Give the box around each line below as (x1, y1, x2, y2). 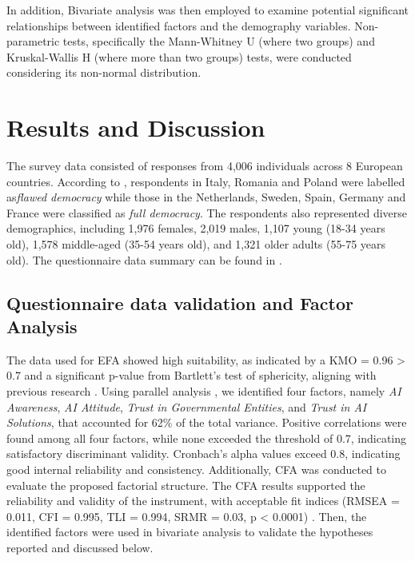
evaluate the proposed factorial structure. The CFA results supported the (6, 476, 365, 493)
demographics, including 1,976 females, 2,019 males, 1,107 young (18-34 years (6, 220, 385, 237)
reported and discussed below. (6, 539, 154, 555)
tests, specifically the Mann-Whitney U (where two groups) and (62, 33, 375, 50)
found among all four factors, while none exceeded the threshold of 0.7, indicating (6, 429, 407, 446)
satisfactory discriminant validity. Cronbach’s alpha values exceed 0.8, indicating (6, 445, 401, 462)
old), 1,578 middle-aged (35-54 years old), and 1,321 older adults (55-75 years (6, 236, 386, 253)
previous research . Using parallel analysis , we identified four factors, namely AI (6, 383, 401, 400)
